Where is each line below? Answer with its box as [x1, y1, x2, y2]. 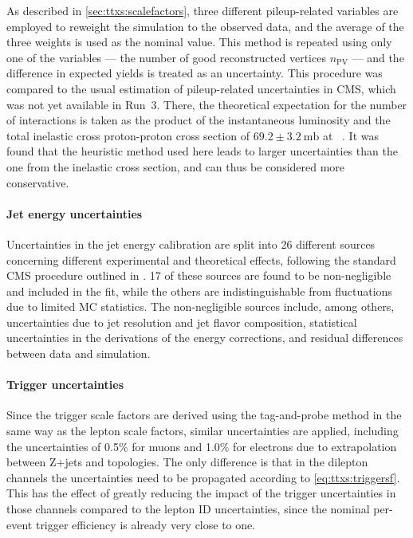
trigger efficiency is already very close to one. [35, 516, 256, 532]
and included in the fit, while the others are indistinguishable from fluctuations [6, 282, 392, 299]
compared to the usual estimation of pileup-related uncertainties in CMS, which [6, 80, 396, 96]
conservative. [6, 174, 69, 190]
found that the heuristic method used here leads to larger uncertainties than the [6, 143, 398, 159]
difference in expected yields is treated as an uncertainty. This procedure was [6, 65, 383, 81]
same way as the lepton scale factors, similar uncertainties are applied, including [6, 422, 399, 439]
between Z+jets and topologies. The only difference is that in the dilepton [6, 454, 368, 470]
